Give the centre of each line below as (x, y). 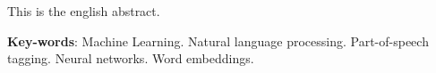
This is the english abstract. (84, 11)
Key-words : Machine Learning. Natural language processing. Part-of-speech (218, 41)
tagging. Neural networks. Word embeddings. (131, 58)
